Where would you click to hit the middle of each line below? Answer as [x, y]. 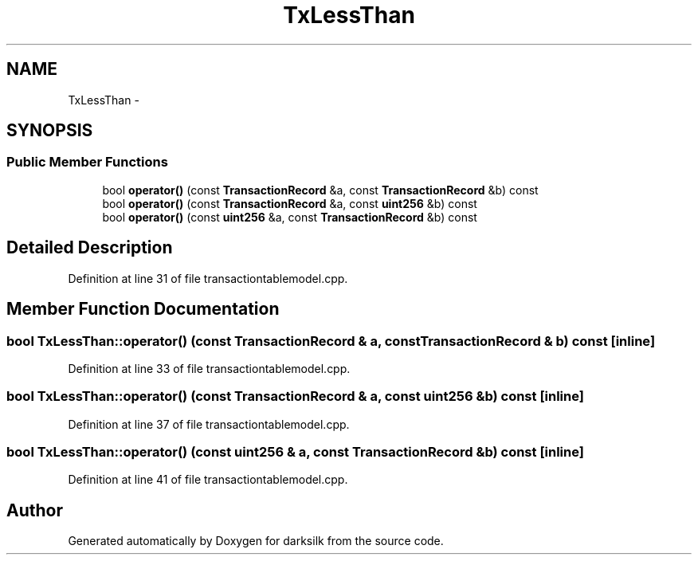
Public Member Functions [87, 162]
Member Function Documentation [143, 309]
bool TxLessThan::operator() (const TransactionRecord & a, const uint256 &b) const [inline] [295, 396]
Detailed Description [90, 248]
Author [35, 510]
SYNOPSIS [50, 131]
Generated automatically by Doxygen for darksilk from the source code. [256, 541]
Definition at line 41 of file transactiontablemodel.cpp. [208, 480]
